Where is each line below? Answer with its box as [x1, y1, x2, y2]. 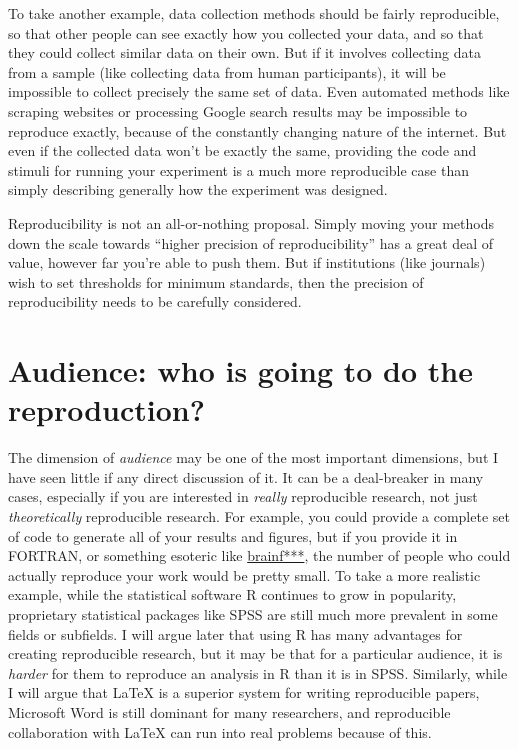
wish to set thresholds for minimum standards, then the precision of [8, 271, 424, 292]
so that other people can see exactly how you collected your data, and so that [8, 22, 484, 43]
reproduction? [8, 389, 205, 430]
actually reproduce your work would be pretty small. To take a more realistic [8, 564, 481, 585]
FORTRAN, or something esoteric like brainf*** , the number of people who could [8, 545, 511, 566]
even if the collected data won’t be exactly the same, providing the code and [8, 140, 477, 161]
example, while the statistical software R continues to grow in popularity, [8, 584, 457, 605]
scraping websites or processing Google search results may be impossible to [8, 100, 468, 121]
